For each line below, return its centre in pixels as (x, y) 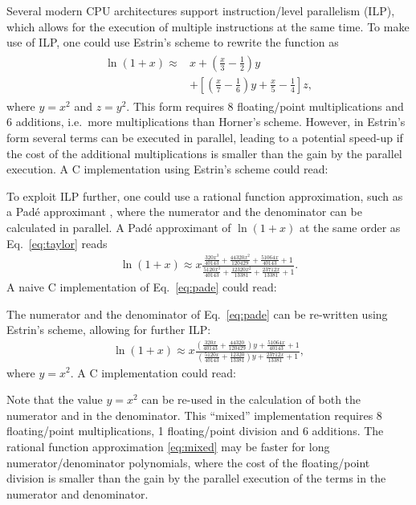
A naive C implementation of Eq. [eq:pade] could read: (142, 287)
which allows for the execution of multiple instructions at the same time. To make (208, 26)
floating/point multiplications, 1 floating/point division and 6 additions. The (195, 431)
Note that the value (55, 399)
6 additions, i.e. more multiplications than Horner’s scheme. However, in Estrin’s (206, 122)
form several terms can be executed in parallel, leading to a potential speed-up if (205, 138)
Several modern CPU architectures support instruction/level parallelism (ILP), (201, 10)
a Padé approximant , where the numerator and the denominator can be (184, 212)
